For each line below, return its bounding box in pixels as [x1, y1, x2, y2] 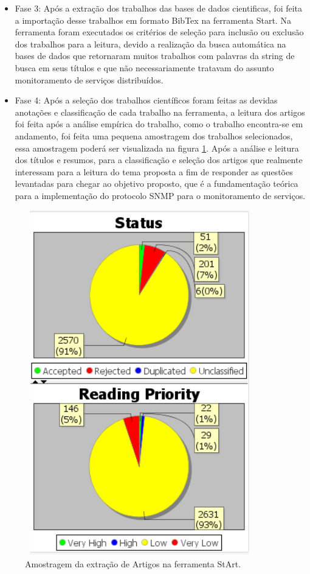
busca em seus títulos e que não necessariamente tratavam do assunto [15, 61, 274, 74]
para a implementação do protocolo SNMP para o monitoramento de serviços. [15, 189, 306, 201]
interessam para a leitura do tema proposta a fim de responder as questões [15, 165, 293, 178]
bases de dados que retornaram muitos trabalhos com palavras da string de [15, 49, 295, 62]
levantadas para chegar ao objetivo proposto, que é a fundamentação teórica [15, 177, 298, 190]
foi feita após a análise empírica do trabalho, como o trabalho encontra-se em [15, 117, 303, 130]
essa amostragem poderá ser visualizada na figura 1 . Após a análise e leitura [15, 141, 299, 154]
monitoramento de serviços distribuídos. [15, 73, 164, 86]
